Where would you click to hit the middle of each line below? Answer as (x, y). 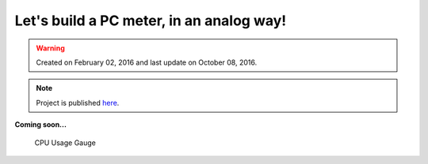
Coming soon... (41, 125)
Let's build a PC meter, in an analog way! (151, 20)
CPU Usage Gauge (65, 143)
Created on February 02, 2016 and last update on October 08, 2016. (147, 62)
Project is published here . (78, 102)
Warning (50, 48)
